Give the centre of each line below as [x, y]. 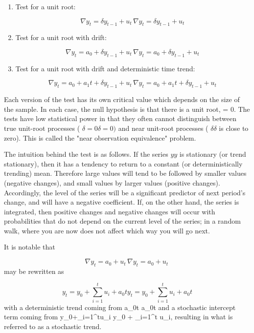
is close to [234, 128]
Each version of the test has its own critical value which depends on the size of [122, 99]
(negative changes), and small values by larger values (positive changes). [112, 182]
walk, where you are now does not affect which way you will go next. [107, 230]
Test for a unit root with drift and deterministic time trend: [105, 68]
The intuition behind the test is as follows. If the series [86, 154]
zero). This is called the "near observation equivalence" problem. [100, 137]
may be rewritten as [34, 271]
